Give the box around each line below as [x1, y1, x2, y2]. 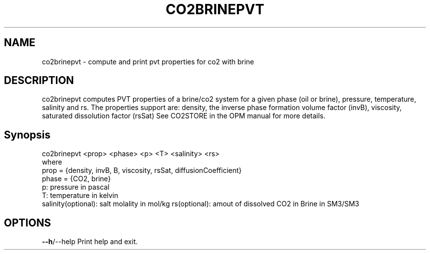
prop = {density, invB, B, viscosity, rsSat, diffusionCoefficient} [42, 166, 242, 175]
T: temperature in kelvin [42, 191, 118, 200]
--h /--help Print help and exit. [42, 237, 138, 246]
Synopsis [4, 128, 51, 141]
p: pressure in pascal [42, 183, 109, 192]
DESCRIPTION [4, 74, 74, 87]
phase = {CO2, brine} [42, 174, 111, 183]
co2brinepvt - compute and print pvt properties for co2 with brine [42, 57, 254, 66]
